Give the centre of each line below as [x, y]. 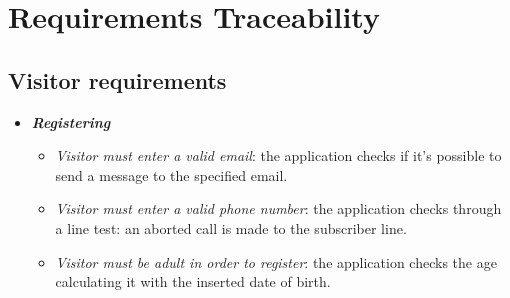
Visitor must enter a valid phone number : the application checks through [278, 208]
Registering [71, 121]
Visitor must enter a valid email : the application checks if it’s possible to [278, 155]
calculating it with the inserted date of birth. [193, 281]
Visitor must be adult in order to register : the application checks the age [276, 261]
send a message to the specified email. [171, 174]
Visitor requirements [117, 79]
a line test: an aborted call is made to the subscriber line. [231, 227]
